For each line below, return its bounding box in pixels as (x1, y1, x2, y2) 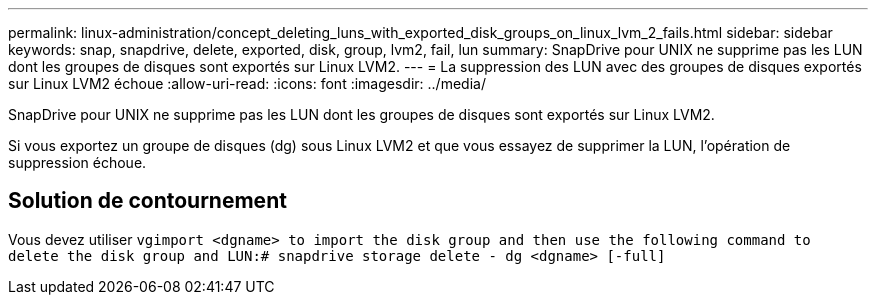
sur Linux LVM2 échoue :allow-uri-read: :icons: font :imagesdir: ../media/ (8, 75, 486, 92)
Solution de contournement (8, 188, 287, 214)
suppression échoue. (8, 154, 147, 171)
